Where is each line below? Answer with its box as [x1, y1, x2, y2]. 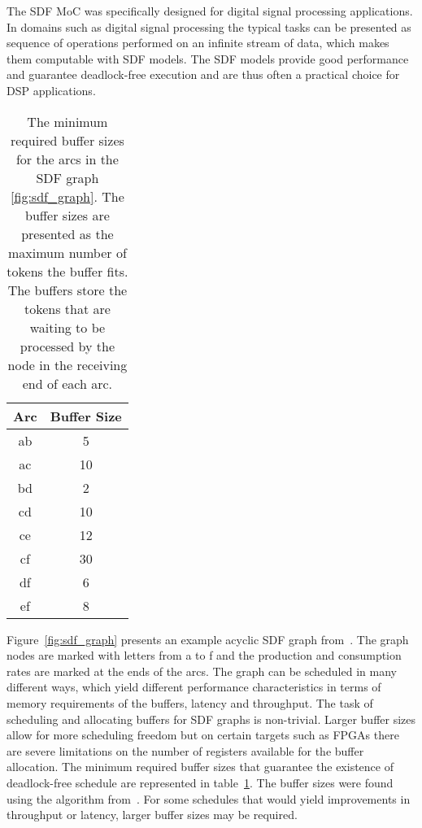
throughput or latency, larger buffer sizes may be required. [7, 806, 298, 823]
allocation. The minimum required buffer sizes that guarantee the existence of [7, 758, 394, 775]
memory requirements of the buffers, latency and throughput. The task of [7, 694, 373, 711]
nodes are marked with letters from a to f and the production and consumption [7, 647, 402, 664]
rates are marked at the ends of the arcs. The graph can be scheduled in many [7, 662, 397, 679]
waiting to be [29, 317, 106, 337]
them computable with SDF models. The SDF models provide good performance [7, 50, 409, 67]
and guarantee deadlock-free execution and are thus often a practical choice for [7, 66, 400, 83]
